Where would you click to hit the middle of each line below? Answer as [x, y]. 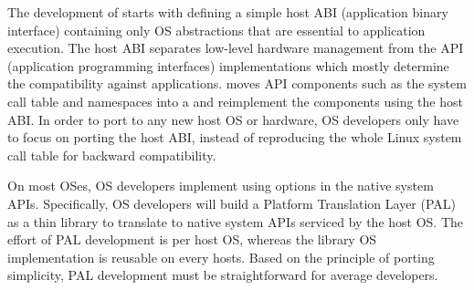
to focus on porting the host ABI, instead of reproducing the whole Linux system [235, 137]
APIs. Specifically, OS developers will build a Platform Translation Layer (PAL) [232, 203]
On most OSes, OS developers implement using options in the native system [221, 186]
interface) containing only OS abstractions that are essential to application [216, 30]
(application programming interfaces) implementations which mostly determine [228, 65]
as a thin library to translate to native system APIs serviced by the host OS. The [236, 221]
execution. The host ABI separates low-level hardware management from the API [236, 48]
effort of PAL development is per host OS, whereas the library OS [192, 239]
